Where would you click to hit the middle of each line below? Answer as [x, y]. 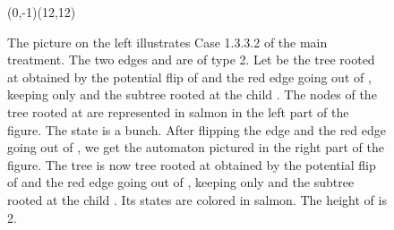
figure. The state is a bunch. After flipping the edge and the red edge [197, 129]
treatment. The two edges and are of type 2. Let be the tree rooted [191, 60]
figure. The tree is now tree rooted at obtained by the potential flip [192, 164]
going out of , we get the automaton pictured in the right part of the [196, 147]
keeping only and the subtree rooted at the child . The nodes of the [192, 94]
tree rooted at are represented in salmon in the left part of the [178, 111]
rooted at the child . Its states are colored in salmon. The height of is [197, 199]
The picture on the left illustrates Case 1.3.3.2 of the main [167, 42]
